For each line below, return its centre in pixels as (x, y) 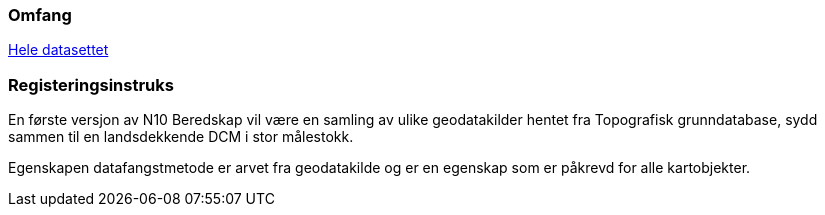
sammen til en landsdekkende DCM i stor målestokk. (181, 137)
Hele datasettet (58, 50)
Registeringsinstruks (91, 84)
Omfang (40, 15)
